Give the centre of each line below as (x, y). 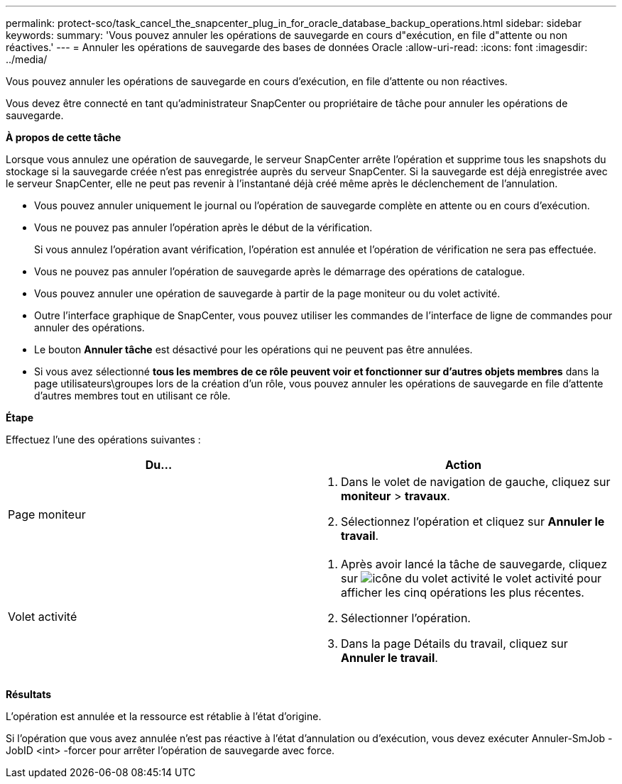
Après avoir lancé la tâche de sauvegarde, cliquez (474, 564)
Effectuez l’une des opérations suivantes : (103, 440)
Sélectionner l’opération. (406, 618)
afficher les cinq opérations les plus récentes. (463, 592)
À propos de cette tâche (64, 137)
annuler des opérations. (89, 327)
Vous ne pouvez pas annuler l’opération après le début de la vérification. (203, 227)
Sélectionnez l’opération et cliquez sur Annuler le (473, 521)
